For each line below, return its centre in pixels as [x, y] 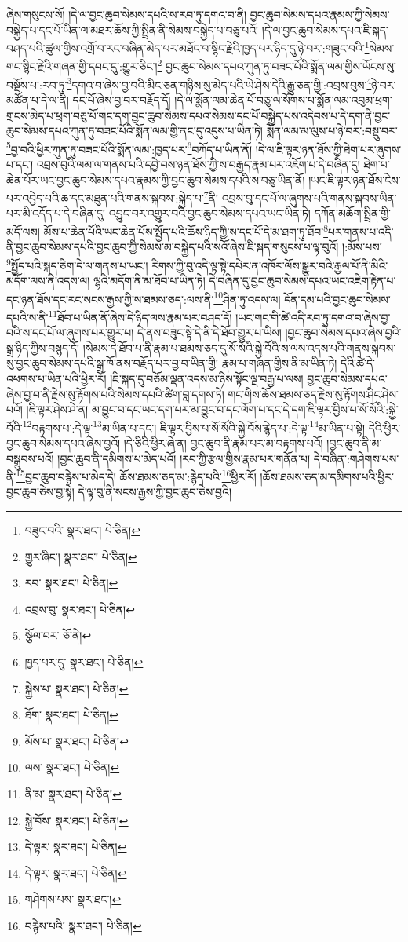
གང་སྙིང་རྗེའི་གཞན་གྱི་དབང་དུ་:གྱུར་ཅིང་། [82, 66]
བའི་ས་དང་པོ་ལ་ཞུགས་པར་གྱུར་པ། [70, 332]
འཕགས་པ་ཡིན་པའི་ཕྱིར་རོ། [56, 378]
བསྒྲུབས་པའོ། [30, 458]
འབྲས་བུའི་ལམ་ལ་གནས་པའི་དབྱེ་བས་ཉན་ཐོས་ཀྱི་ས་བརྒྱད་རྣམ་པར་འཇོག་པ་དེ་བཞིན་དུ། [198, 164]
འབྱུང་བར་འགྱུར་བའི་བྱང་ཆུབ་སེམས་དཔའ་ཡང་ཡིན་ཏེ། [209, 213]
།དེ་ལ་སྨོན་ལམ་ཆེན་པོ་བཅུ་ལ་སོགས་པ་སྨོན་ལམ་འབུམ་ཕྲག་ [283, 99]
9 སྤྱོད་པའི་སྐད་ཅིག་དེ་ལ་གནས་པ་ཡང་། [77, 264]
